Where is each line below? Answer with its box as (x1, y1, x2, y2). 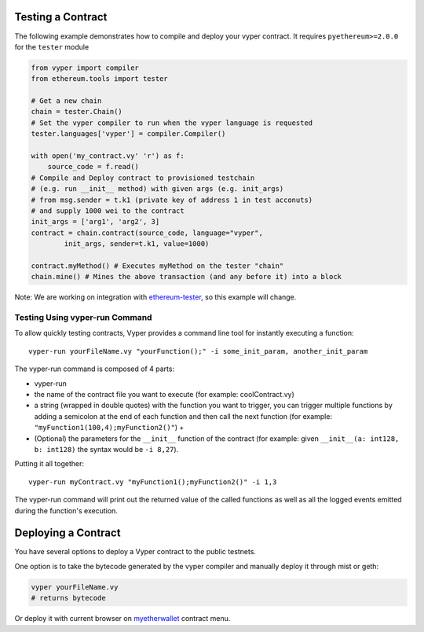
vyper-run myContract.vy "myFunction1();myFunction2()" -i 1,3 (28, 477, 277, 487)
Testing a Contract (14, 10, 108, 24)
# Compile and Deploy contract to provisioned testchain (31, 173, 255, 182)
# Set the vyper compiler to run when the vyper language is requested (31, 118, 313, 127)
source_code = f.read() (47, 162, 139, 171)
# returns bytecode (31, 593, 106, 603)
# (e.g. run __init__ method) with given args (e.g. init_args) (31, 185, 284, 193)
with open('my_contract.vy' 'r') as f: (31, 152, 185, 160)
